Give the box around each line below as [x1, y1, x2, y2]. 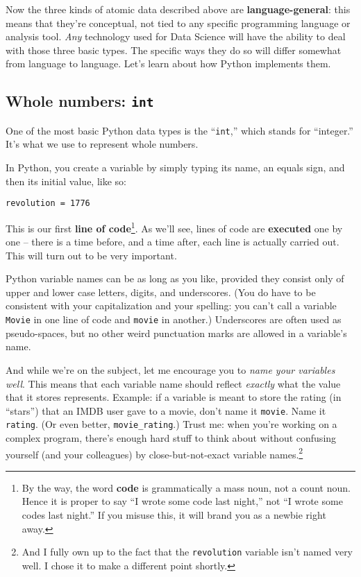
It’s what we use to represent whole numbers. [6, 137, 199, 151]
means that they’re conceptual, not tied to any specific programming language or [6, 15, 351, 30]
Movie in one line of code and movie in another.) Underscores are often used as [6, 312, 342, 327]
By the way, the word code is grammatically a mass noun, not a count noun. [22, 480, 351, 494]
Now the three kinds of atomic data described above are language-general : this [6, 2, 351, 16]
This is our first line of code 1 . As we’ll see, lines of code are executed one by [6, 218, 343, 235]
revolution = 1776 [6, 198, 90, 209]
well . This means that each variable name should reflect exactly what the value [6, 376, 341, 390]
